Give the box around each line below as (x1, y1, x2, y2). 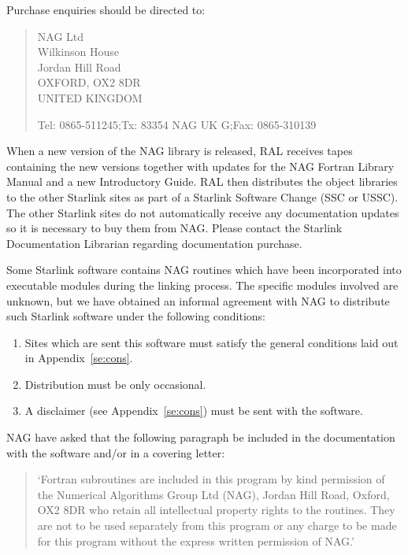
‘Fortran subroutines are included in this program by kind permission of (37, 471, 385, 487)
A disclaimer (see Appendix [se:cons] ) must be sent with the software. (24, 402, 363, 419)
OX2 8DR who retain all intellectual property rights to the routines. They (37, 501, 395, 518)
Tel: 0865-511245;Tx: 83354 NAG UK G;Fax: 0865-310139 (37, 116, 317, 132)
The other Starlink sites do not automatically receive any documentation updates (6, 204, 399, 220)
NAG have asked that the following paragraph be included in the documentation (6, 429, 395, 446)
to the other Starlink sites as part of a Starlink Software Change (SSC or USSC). (6, 188, 399, 205)
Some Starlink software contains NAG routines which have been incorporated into (6, 261, 402, 278)
